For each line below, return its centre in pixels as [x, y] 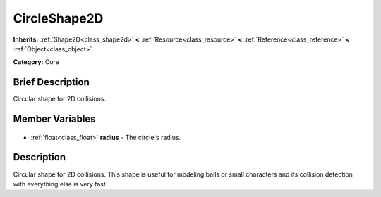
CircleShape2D [58, 18]
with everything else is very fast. [60, 184]
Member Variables [54, 119]
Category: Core [36, 62]
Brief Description [51, 82]
